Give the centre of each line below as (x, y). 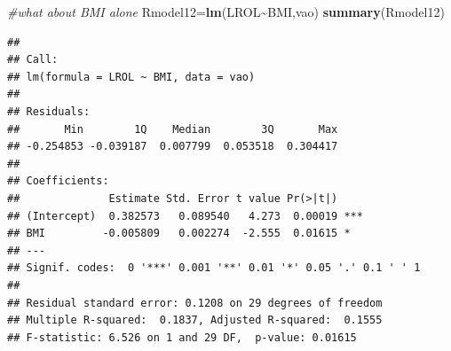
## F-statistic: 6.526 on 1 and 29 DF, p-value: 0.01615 (182, 337)
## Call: (33, 60)
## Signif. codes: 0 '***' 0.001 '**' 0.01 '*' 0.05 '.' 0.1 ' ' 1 (214, 268)
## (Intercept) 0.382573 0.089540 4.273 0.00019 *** (185, 216)
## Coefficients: (58, 181)
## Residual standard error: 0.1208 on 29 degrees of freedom (195, 303)
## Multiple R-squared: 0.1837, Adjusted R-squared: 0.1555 (195, 320)
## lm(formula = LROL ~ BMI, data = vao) (131, 77)
